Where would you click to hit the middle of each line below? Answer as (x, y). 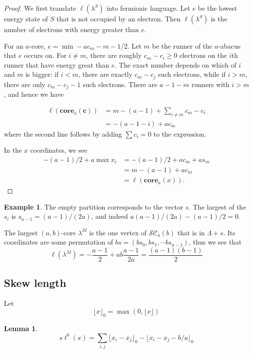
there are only (25, 84)
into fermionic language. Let (148, 8)
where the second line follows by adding (63, 133)
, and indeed (109, 216)
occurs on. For (45, 55)
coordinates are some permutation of (59, 242)
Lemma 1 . (21, 328)
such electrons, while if (192, 74)
